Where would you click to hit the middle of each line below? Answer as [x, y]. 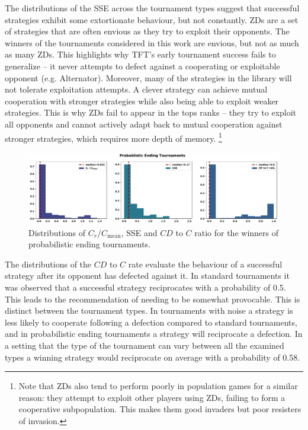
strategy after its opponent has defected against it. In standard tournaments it [147, 275]
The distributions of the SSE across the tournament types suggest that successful [152, 8]
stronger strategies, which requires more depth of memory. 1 [113, 137]
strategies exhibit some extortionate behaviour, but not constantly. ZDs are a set [152, 19]
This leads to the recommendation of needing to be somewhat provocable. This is [153, 299]
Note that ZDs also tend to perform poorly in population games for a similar [158, 386]
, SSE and [139, 232]
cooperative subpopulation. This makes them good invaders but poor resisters [160, 409]
